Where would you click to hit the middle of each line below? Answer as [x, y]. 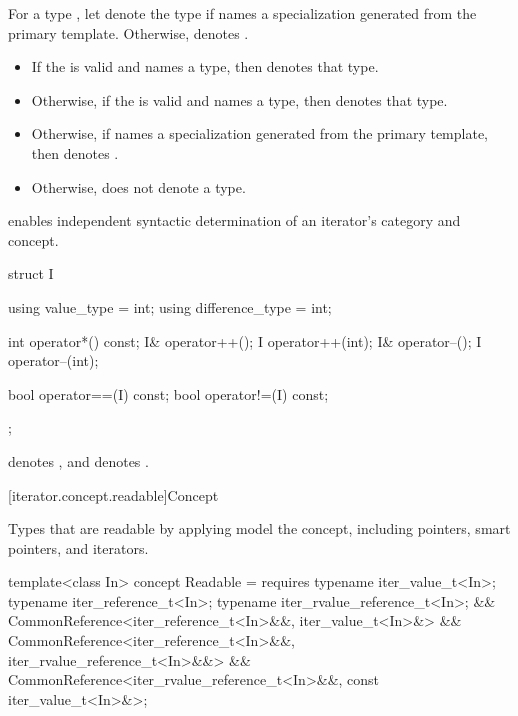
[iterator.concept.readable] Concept [113, 494]
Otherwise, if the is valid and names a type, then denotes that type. [239, 99]
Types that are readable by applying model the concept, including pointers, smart [259, 528]
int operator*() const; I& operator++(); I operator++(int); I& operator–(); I [245, 340]
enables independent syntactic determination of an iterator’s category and [234, 220]
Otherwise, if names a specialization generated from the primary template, [259, 133]
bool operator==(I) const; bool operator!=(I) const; [168, 393]
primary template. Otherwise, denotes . [128, 32]
